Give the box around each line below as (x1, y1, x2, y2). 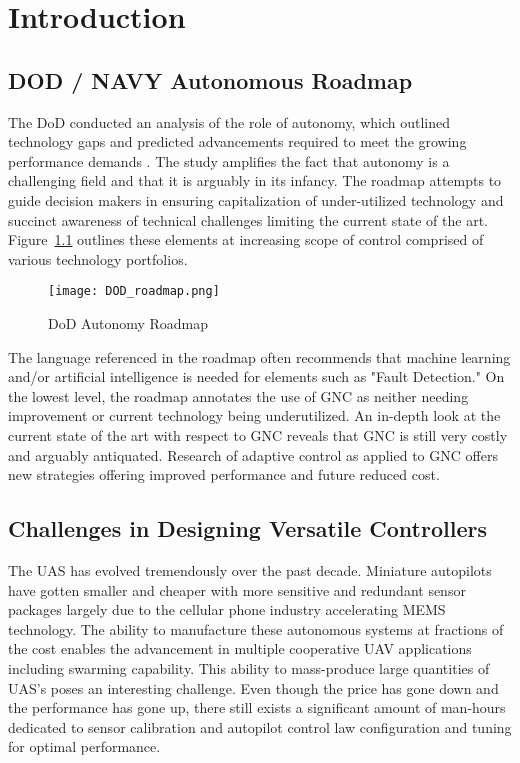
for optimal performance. (8, 736, 161, 757)
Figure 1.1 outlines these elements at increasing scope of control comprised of (8, 229, 484, 250)
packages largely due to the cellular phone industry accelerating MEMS (8, 599, 446, 620)
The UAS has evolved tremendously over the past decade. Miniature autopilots (8, 559, 492, 580)
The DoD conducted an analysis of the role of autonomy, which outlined (8, 111, 451, 132)
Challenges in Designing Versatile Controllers (8, 513, 487, 544)
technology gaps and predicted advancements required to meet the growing (8, 131, 467, 152)
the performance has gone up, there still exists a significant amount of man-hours (8, 697, 506, 718)
